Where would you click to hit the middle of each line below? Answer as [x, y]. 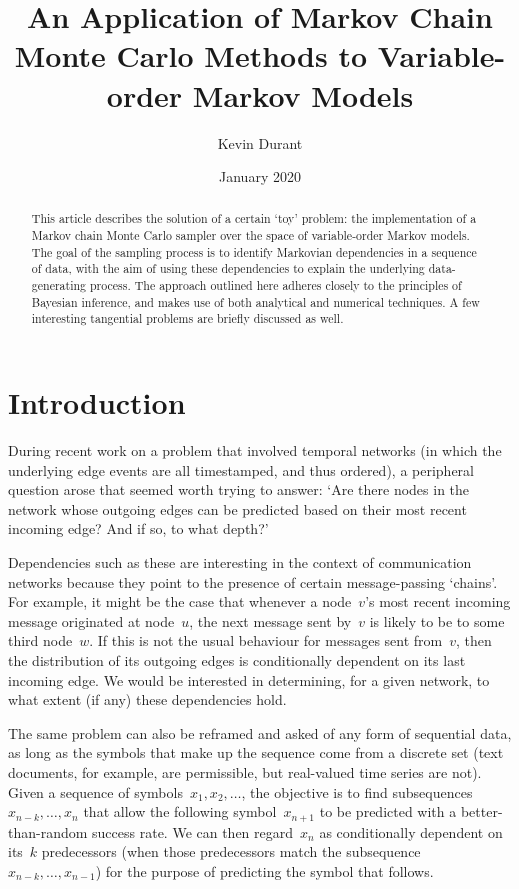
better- [481, 811]
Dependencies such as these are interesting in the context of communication [240, 561]
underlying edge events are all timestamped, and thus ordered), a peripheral [241, 469]
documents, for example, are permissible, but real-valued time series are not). [245, 771]
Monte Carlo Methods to [191, 55]
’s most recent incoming [438, 601]
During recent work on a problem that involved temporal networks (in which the [255, 450]
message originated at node [91, 620]
